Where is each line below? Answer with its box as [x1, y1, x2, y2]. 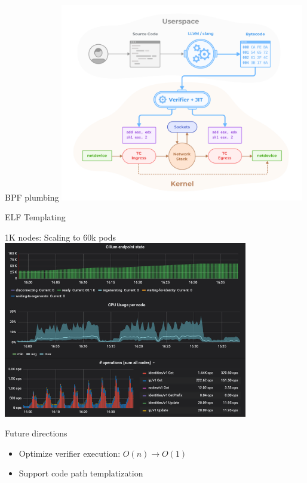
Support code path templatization [19, 467, 143, 479]
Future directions [5, 427, 67, 439]
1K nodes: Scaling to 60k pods [5, 230, 116, 243]
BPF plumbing [5, 190, 59, 203]
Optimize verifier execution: [19, 447, 121, 459]
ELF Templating [5, 211, 66, 223]
